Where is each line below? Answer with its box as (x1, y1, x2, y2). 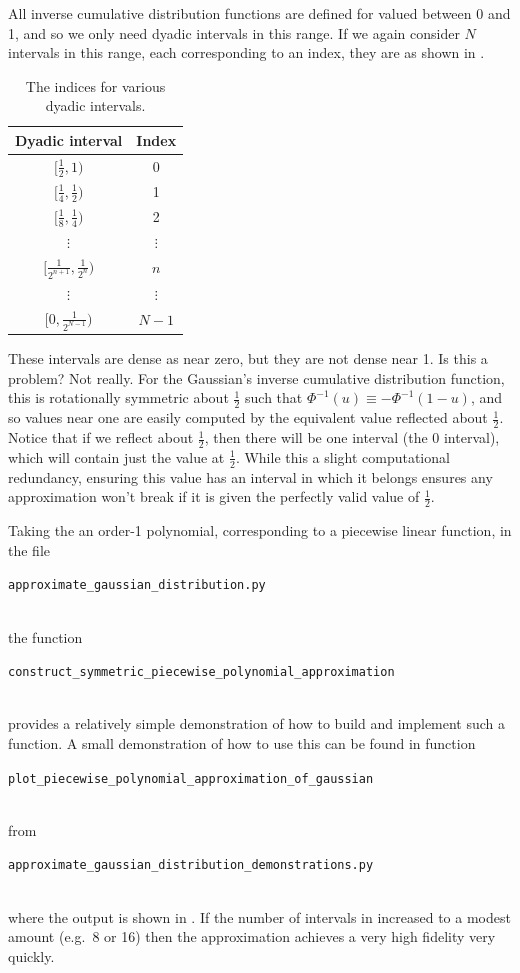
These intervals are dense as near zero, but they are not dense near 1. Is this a (8, 348, 488, 369)
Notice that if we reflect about (8, 427, 194, 448)
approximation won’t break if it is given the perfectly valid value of (8, 486, 420, 507)
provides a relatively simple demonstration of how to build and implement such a (8, 713, 506, 734)
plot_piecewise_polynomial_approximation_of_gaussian (8, 771, 374, 786)
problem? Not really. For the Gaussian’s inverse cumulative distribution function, (8, 367, 505, 388)
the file (8, 539, 50, 560)
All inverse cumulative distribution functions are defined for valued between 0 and (8, 3, 511, 23)
